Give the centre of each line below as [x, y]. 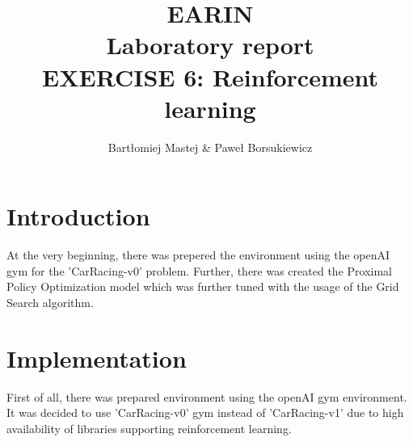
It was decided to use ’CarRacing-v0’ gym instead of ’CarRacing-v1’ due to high [205, 413]
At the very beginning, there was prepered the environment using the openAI [198, 255]
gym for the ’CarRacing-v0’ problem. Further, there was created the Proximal [199, 270]
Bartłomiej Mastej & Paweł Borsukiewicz [210, 147]
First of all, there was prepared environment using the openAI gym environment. [207, 396]
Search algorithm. [50, 302]
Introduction [78, 216]
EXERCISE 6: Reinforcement [210, 76]
